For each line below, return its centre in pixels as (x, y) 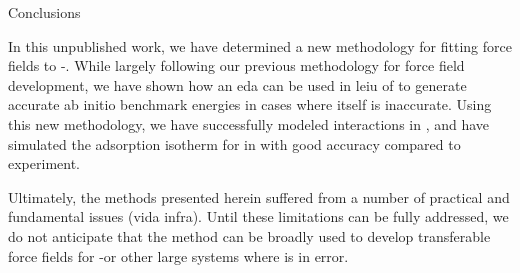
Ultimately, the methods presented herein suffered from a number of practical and (259, 196)
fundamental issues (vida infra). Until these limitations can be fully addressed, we (258, 216)
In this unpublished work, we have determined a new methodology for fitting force (260, 45)
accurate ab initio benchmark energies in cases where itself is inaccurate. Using (250, 104)
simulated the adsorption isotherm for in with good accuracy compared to (234, 143)
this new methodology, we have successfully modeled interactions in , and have (249, 123)
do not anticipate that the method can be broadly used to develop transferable (249, 235)
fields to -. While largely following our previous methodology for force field (236, 65)
